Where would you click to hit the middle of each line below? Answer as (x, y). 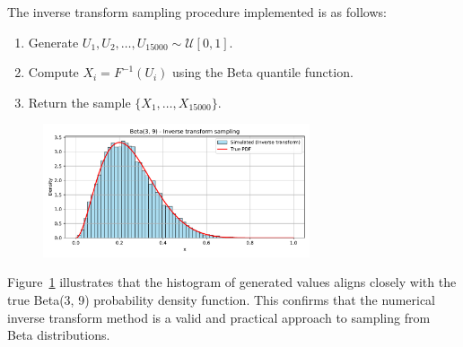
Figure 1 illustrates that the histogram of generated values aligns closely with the (232, 282)
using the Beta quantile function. (263, 72)
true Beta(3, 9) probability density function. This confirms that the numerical (222, 299)
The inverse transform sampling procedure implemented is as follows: (197, 12)
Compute (53, 72)
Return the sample (79, 102)
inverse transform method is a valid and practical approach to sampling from (219, 317)
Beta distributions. (59, 335)
